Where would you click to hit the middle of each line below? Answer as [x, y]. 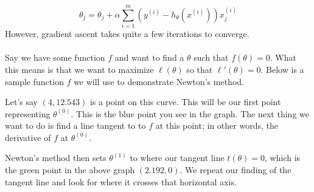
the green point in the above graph [70, 170]
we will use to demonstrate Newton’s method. [159, 81]
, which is [283, 158]
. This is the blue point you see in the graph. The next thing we [190, 113]
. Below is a [282, 69]
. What [283, 57]
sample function [34, 81]
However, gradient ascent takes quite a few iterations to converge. [127, 34]
